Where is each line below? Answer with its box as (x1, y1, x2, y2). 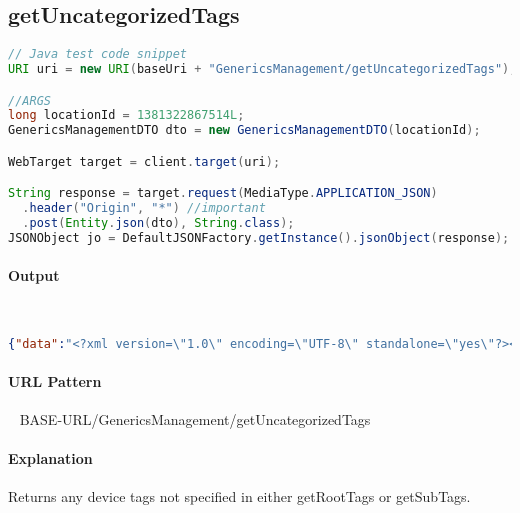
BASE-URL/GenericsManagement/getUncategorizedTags (19, 408, 371, 429)
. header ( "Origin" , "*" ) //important (22, 201, 266, 216)
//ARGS (8, 93, 51, 108)
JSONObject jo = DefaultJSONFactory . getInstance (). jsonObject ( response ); (8, 231, 510, 246)
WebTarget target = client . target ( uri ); (8, 154, 281, 169)
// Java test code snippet (8, 47, 187, 62)
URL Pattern (8, 370, 102, 391)
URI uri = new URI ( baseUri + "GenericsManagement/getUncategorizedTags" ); (8, 62, 517, 77)
